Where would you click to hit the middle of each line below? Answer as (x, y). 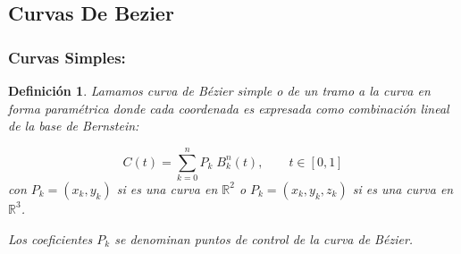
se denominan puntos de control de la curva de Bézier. (264, 238)
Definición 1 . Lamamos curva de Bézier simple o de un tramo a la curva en (219, 90)
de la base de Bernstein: (74, 126)
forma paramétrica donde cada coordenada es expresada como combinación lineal (229, 108)
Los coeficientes (50, 238)
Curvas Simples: (67, 57)
